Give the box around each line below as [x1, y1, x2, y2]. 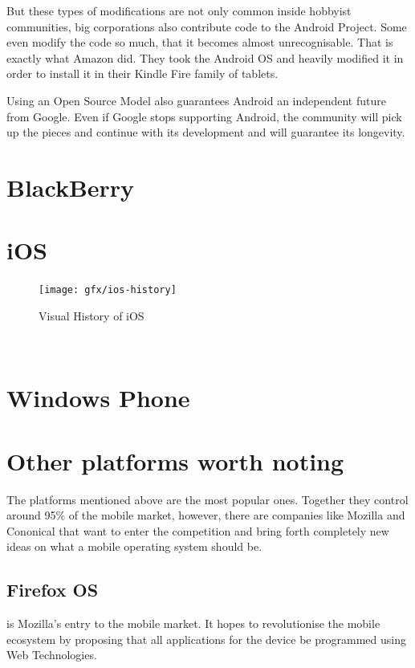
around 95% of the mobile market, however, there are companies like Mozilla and [6, 507, 405, 523]
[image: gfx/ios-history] [39, 284, 177, 296]
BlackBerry [6, 170, 135, 203]
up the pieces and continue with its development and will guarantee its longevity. [6, 124, 405, 141]
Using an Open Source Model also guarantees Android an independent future [6, 92, 386, 108]
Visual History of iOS [39, 307, 144, 324]
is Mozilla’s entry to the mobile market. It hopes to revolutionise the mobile [6, 615, 380, 632]
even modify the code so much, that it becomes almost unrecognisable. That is [6, 34, 393, 51]
